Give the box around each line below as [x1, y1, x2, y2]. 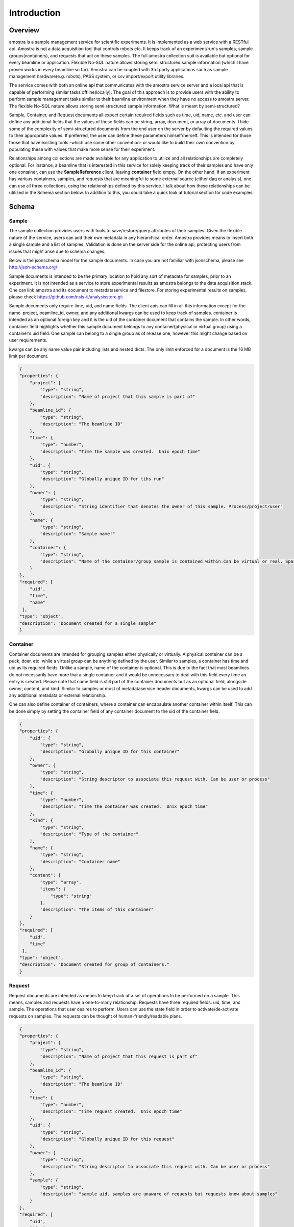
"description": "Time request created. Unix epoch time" [40, 1109, 182, 1114]
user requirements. [9, 337, 48, 343]
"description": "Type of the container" [40, 831, 139, 837]
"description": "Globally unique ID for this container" [40, 749, 180, 754]
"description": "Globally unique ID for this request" [40, 1136, 175, 1142]
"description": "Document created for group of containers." [19, 962, 170, 967]
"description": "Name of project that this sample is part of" [40, 394, 196, 400]
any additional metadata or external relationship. [9, 692, 107, 698]
